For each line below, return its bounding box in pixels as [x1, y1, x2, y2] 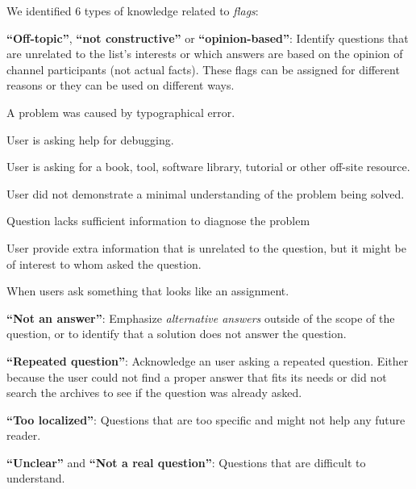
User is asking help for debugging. [6, 131, 174, 148]
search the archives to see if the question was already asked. [6, 384, 302, 401]
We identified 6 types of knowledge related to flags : [6, 2, 259, 19]
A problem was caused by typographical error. [6, 103, 235, 120]
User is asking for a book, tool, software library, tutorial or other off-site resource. [6, 158, 410, 175]
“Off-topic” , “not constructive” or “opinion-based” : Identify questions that [6, 29, 409, 46]
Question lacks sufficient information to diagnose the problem [6, 212, 310, 229]
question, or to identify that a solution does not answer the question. [6, 325, 347, 342]
